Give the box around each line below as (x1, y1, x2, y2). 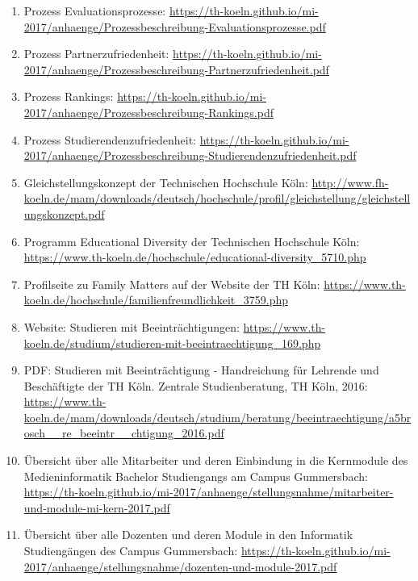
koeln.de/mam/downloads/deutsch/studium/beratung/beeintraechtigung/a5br (23, 408, 412, 425)
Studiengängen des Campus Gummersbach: (23, 542, 238, 559)
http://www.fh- (311, 173, 389, 190)
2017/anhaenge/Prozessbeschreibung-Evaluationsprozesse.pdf (23, 18, 326, 35)
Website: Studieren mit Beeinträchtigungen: (23, 318, 240, 335)
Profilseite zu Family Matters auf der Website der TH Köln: (23, 275, 320, 292)
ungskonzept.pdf (23, 205, 105, 222)
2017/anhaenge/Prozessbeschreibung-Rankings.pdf (23, 103, 274, 120)
